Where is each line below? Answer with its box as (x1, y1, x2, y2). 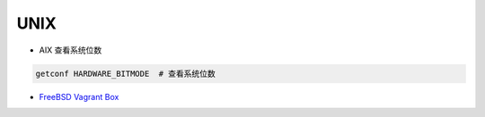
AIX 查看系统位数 (39, 45, 102, 55)
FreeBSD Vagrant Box (39, 91, 119, 102)
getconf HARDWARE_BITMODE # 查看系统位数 (35, 68, 216, 79)
